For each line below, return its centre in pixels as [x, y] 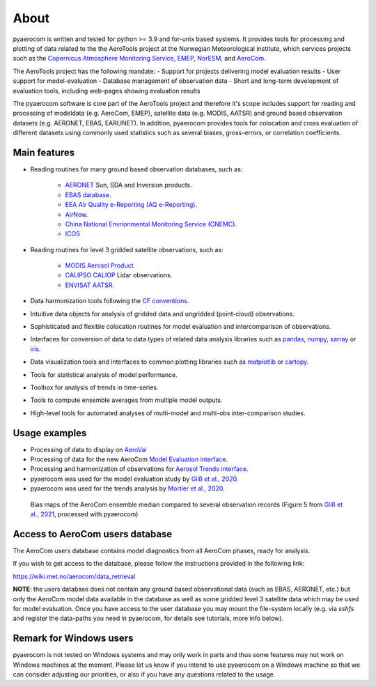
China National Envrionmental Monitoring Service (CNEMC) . [151, 224]
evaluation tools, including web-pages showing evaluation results [107, 91]
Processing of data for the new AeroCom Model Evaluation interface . [129, 459]
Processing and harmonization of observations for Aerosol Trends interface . [139, 469]
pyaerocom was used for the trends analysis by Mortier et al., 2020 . [128, 488]
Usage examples [50, 433]
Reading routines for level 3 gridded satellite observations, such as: [127, 249]
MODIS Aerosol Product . [100, 265]
